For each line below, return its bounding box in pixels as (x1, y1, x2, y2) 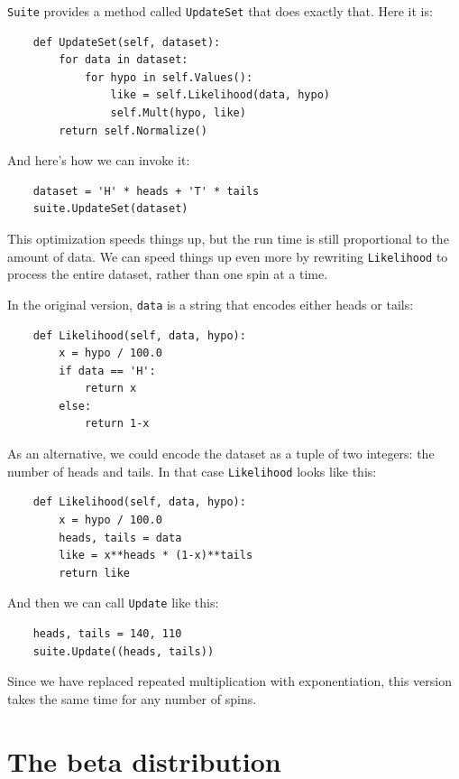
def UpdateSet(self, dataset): (32, 35, 221, 49)
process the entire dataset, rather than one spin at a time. (7, 264, 328, 283)
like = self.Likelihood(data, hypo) (110, 88, 330, 102)
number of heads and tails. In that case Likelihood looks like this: (7, 461, 377, 480)
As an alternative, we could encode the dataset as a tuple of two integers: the (7, 444, 435, 463)
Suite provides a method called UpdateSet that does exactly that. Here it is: (7, 2, 433, 20)
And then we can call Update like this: (7, 593, 219, 612)
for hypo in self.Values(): (84, 70, 253, 84)
